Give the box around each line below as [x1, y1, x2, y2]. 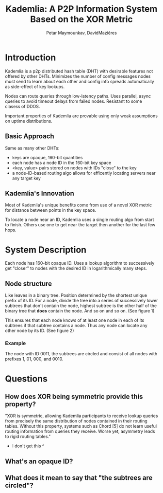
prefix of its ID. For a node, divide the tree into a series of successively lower [5, 298, 158, 304]
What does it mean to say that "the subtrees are [5, 474, 153, 482]
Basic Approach [5, 132, 54, 141]
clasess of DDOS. [5, 103, 40, 109]
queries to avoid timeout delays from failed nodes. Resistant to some [5, 98, 142, 104]
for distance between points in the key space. [5, 207, 97, 213]
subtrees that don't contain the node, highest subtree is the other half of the [5, 303, 157, 309]
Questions [5, 373, 48, 384]
